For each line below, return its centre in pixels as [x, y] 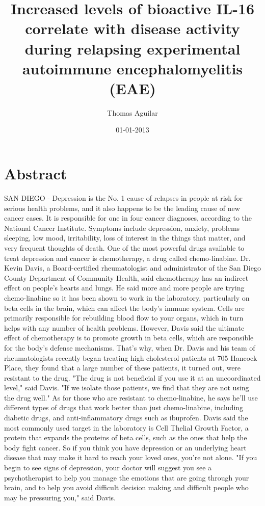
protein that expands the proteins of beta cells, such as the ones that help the [126, 437]
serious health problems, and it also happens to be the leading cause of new [122, 208]
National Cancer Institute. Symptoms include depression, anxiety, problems [122, 228]
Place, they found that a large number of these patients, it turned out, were [123, 368]
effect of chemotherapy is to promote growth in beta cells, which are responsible [129, 338]
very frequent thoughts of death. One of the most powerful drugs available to [124, 247]
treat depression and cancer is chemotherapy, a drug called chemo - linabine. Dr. [127, 258]
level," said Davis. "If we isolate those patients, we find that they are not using [127, 388]
